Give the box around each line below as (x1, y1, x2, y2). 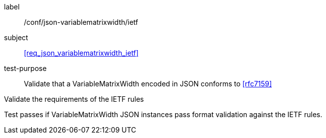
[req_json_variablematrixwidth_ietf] (24, 49, 139, 57)
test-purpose (4, 64, 47, 72)
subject (4, 33, 28, 42)
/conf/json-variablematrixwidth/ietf (24, 18, 138, 26)
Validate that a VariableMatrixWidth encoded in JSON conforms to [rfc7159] (24, 79, 272, 88)
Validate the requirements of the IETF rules (4, 95, 144, 103)
